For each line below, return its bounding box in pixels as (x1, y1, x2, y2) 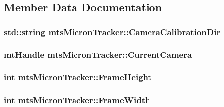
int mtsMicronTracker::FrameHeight (4, 71, 151, 83)
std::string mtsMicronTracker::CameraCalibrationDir (4, 25, 221, 38)
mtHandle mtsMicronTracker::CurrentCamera (4, 48, 192, 60)
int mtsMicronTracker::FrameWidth (4, 94, 150, 106)
